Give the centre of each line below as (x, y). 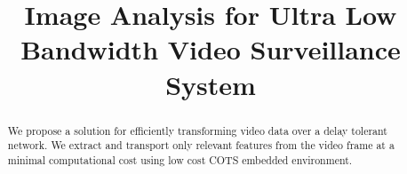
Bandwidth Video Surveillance (211, 49)
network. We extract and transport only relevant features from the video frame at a (201, 145)
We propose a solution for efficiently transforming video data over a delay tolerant (197, 130)
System (211, 84)
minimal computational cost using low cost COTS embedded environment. (180, 159)
